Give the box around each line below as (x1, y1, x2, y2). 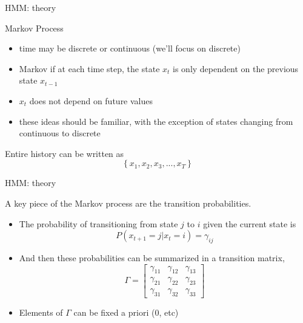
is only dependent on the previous (173, 62, 299, 75)
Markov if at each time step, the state (19, 62, 160, 75)
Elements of (19, 306, 63, 319)
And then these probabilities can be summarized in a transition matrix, (19, 251, 285, 264)
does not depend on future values (29, 94, 153, 107)
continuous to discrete (19, 127, 101, 139)
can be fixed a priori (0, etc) (73, 306, 179, 319)
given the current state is (203, 217, 296, 230)
